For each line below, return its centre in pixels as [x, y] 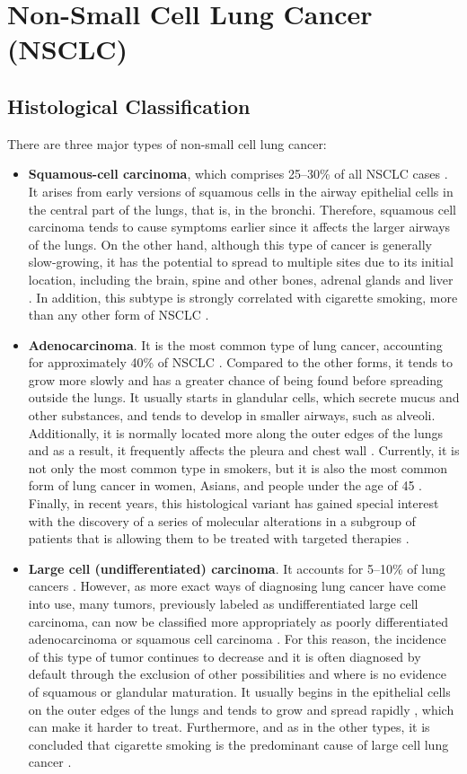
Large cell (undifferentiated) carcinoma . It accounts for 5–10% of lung [237, 568]
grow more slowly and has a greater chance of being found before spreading [236, 379]
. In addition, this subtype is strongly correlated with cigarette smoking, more [243, 297]
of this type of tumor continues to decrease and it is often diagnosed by [225, 656]
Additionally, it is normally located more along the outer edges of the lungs [235, 432]
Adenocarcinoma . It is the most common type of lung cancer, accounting [235, 344]
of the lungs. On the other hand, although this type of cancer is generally [230, 244]
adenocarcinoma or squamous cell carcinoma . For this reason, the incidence [237, 639]
